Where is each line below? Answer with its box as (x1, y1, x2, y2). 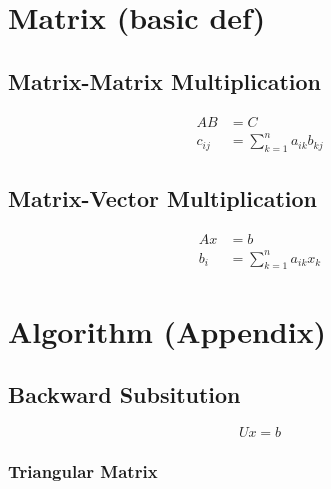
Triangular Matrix (8, 459, 158, 483)
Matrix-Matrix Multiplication (8, 65, 322, 96)
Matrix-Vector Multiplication (8, 183, 317, 214)
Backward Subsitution (8, 379, 241, 410)
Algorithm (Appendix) (8, 310, 327, 351)
